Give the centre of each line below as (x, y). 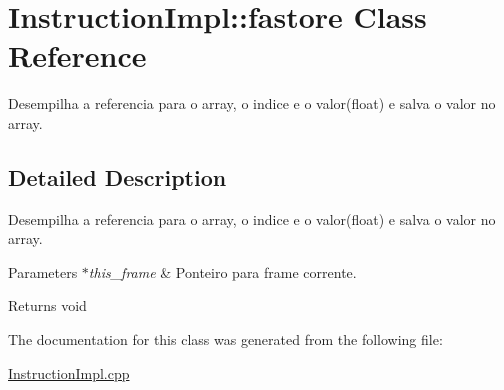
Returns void (47, 305)
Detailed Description (117, 176)
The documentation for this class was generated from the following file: (225, 339)
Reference (77, 55)
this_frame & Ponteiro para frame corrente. (222, 271)
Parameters (43, 271)
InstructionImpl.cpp (69, 372)
